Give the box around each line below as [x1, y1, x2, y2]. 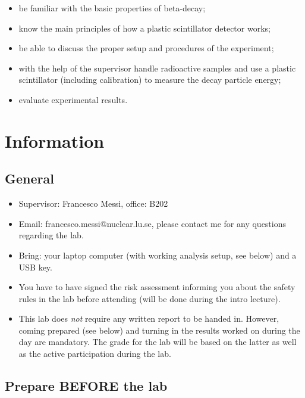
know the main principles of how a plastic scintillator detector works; [18, 21, 271, 34]
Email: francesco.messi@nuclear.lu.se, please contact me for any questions [18, 217, 286, 229]
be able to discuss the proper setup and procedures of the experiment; [18, 42, 274, 54]
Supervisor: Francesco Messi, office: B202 [18, 197, 168, 210]
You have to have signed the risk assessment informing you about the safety [18, 281, 295, 293]
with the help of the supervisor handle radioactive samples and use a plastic [18, 61, 296, 74]
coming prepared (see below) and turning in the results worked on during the [18, 324, 300, 336]
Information [5, 128, 105, 153]
